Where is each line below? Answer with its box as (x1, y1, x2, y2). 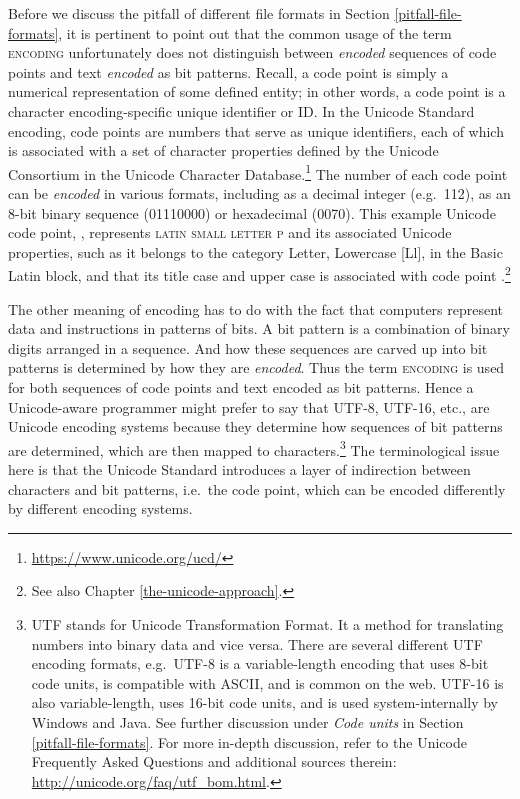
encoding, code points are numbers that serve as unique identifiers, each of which (8, 120, 504, 141)
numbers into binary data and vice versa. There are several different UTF (31, 633, 483, 654)
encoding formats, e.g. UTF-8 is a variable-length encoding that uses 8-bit (31, 653, 489, 674)
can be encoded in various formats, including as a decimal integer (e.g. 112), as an (8, 183, 511, 203)
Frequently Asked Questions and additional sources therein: (31, 751, 397, 772)
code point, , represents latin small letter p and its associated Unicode (8, 222, 452, 243)
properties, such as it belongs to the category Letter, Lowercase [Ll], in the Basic (8, 241, 503, 262)
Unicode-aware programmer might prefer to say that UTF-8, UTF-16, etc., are (8, 396, 490, 417)
